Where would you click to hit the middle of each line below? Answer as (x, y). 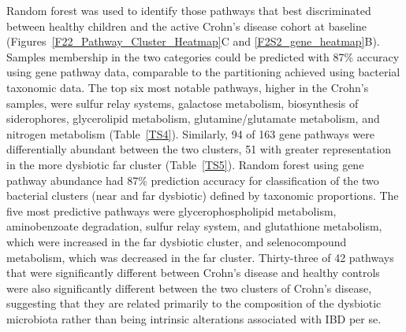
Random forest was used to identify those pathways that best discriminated (189, 10)
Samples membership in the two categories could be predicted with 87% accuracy (203, 56)
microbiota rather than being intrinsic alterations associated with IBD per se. (194, 318)
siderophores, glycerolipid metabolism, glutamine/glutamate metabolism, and (193, 118)
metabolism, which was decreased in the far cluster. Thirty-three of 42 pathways (200, 257)
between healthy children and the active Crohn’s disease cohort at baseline (186, 26)
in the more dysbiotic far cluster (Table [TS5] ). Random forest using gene (185, 164)
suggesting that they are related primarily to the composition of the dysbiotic (194, 303)
